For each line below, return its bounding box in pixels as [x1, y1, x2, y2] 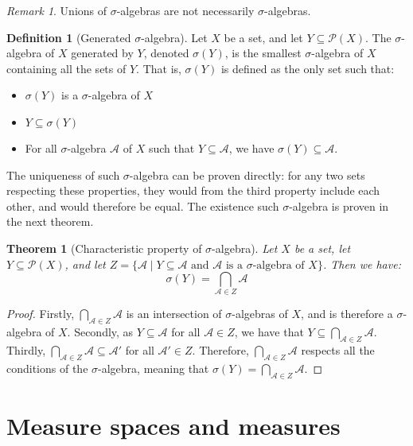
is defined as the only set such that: [220, 60, 395, 76]
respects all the [301, 342, 375, 359]
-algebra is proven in [289, 197, 389, 214]
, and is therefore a [301, 305, 393, 322]
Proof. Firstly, [6, 305, 75, 322]
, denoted [143, 45, 189, 61]
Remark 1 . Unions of [6, 2, 107, 18]
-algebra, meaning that [98, 359, 209, 376]
